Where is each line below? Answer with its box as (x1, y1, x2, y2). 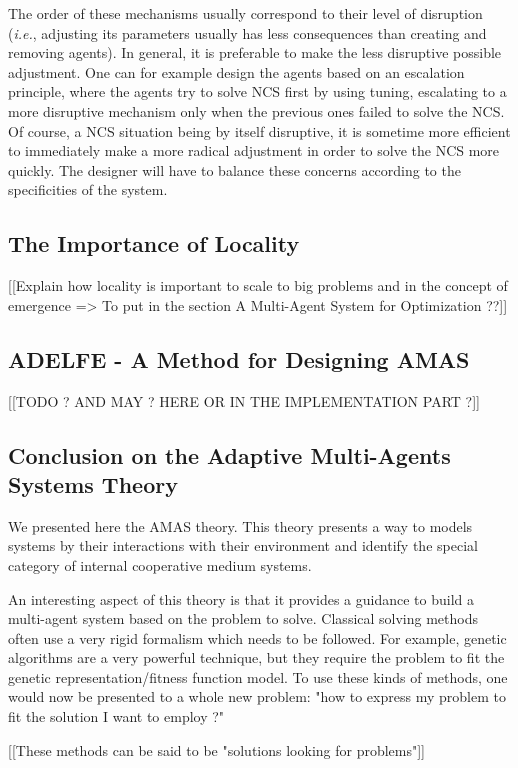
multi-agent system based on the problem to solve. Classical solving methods (8, 608, 478, 629)
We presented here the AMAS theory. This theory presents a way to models (8, 515, 473, 536)
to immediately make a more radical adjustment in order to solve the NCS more (8, 140, 500, 161)
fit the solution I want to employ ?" (8, 706, 225, 727)
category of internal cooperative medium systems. (8, 554, 312, 575)
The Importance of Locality (8, 228, 300, 259)
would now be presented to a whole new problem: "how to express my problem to (8, 686, 506, 707)
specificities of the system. (8, 179, 168, 200)
